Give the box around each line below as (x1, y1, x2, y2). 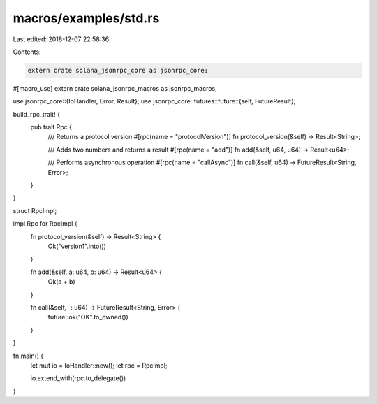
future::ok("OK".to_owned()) (47, 313, 128, 322)
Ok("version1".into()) (47, 242, 106, 250)
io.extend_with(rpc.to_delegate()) (30, 374, 126, 382)
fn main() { (13, 352, 44, 360)
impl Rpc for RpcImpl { (13, 219, 77, 228)
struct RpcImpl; (13, 206, 57, 215)
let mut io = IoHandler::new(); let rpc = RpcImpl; (30, 361, 168, 370)
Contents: (13, 48, 41, 56)
